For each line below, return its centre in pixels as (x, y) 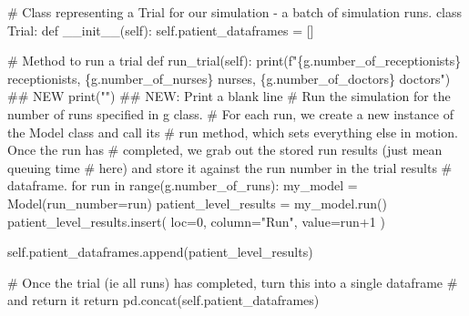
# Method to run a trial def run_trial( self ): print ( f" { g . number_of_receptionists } (234, 61)
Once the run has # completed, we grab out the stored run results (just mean (225, 150)
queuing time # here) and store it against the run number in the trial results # (230, 167)
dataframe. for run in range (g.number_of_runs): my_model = (183, 185)
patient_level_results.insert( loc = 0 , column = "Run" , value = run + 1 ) (196, 221)
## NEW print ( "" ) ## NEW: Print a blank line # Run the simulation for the (229, 96)
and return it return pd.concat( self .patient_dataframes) (163, 300)
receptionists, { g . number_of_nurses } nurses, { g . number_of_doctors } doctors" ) (229, 78)
